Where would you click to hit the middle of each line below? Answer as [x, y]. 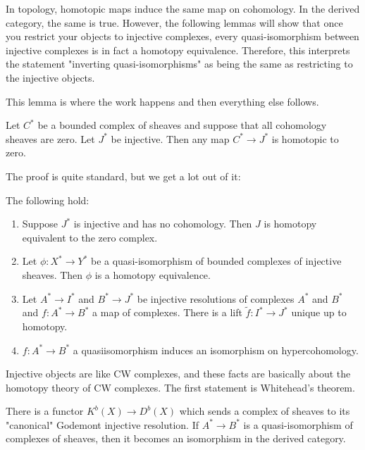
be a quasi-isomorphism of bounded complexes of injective [216, 261]
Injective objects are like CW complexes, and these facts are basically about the [178, 374]
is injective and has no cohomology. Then [163, 224]
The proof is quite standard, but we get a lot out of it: [123, 176]
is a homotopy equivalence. [153, 274]
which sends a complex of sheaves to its [265, 411]
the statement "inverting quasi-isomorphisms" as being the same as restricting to [179, 64]
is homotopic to [305, 138]
